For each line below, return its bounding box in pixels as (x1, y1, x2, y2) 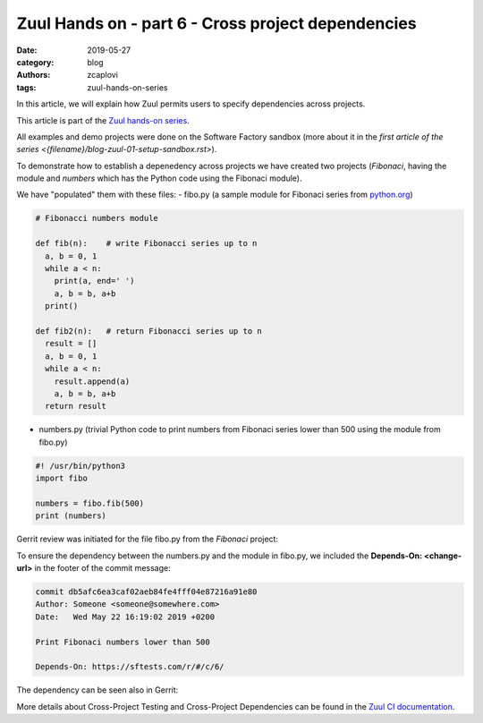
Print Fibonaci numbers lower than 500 (35, 636, 210, 647)
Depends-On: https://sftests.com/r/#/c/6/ (35, 662, 225, 672)
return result (45, 401, 107, 412)
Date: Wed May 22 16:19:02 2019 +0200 (35, 611, 215, 622)
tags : (16, 81, 37, 93)
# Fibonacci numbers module (35, 213, 158, 224)
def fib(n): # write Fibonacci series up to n (35, 238, 258, 249)
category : (16, 56, 55, 67)
